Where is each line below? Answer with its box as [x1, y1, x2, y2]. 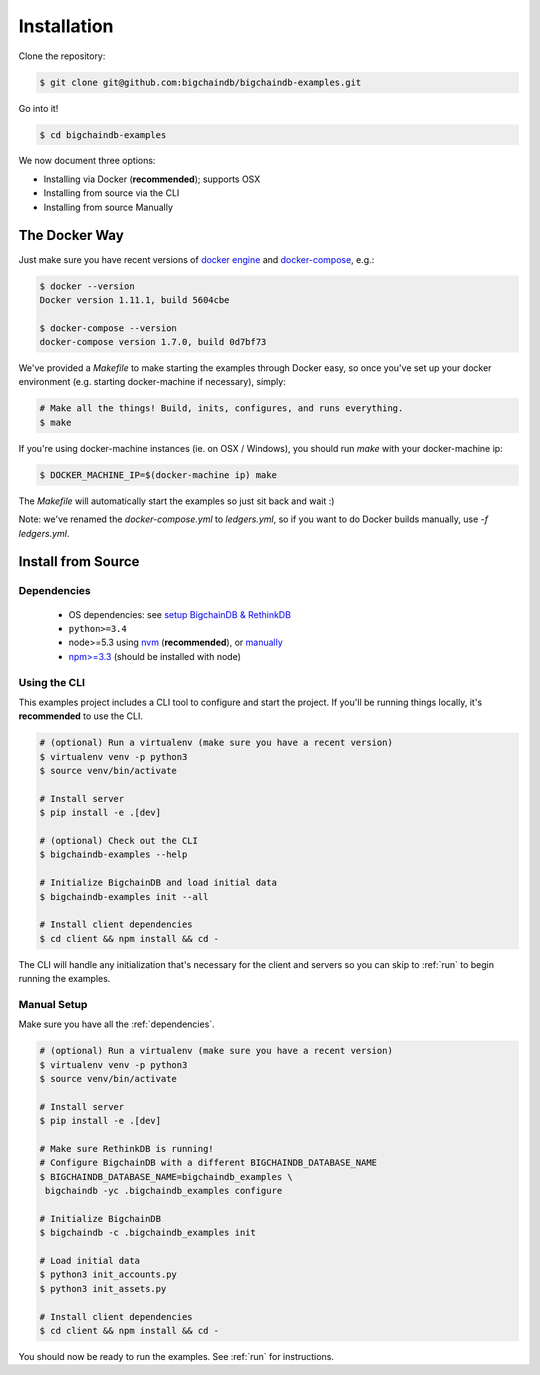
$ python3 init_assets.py [39, 1283, 167, 1294]
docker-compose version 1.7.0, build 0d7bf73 [39, 336, 267, 348]
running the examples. [18, 973, 111, 985]
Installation [18, 15, 114, 37]
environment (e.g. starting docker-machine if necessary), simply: [18, 376, 287, 388]
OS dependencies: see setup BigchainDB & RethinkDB [68, 608, 292, 620]
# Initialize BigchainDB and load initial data [39, 877, 277, 889]
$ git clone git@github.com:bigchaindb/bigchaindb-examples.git [39, 76, 362, 88]
